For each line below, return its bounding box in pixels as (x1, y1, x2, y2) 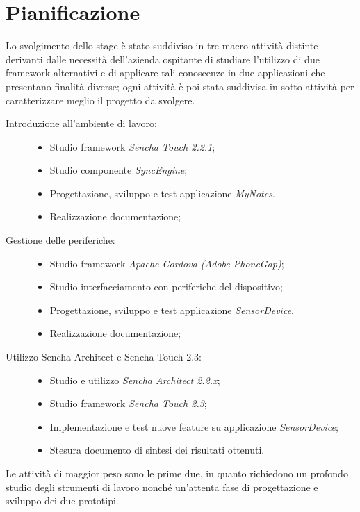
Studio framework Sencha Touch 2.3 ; (49, 396, 207, 411)
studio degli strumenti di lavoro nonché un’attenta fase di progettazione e (6, 479, 318, 494)
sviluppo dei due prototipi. (6, 493, 119, 508)
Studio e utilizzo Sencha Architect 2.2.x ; (49, 372, 220, 387)
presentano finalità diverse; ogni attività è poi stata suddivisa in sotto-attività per (6, 79, 354, 93)
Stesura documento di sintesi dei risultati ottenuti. (49, 443, 265, 457)
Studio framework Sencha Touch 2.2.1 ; (49, 139, 215, 154)
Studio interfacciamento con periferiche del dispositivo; (49, 279, 283, 294)
